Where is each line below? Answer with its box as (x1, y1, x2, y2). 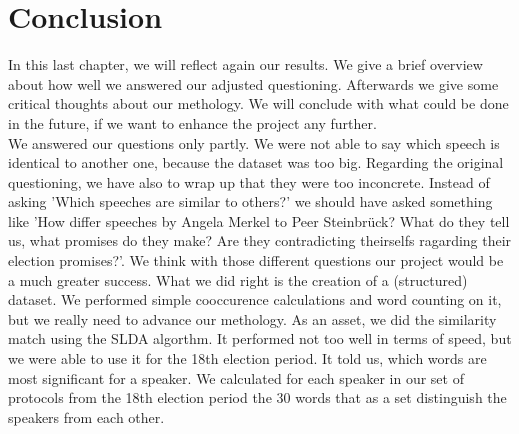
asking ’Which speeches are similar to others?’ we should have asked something (8, 191, 493, 212)
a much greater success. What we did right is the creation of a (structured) (8, 269, 468, 290)
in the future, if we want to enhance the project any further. (8, 112, 377, 133)
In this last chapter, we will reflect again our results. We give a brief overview (8, 54, 483, 75)
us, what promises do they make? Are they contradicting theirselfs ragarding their (8, 230, 512, 251)
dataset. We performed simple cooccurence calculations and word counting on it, (8, 289, 502, 310)
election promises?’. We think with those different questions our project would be (8, 250, 504, 271)
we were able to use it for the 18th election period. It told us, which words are (8, 348, 487, 369)
